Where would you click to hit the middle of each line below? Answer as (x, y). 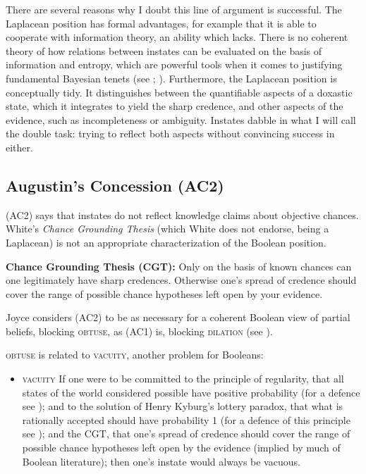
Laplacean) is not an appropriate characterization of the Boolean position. (166, 242)
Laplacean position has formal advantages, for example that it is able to (161, 23)
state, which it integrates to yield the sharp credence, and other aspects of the (175, 106)
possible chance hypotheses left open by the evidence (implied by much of (181, 448)
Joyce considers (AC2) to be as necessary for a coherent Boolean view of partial (178, 317)
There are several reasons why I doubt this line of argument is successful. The (174, 9)
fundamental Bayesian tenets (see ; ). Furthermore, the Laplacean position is (171, 78)
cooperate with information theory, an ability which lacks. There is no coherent (177, 37)
